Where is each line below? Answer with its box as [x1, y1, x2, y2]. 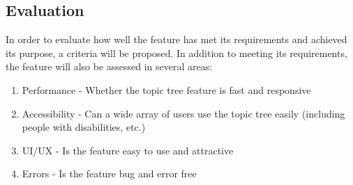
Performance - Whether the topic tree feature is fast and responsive [22, 82, 311, 97]
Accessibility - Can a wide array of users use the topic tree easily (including [22, 106, 345, 120]
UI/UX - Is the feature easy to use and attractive [22, 143, 234, 157]
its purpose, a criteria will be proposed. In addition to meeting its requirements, [6, 45, 347, 60]
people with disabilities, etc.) [22, 120, 146, 134]
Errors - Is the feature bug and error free [22, 166, 197, 181]
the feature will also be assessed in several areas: [6, 59, 213, 74]
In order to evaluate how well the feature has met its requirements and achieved [6, 32, 347, 47]
